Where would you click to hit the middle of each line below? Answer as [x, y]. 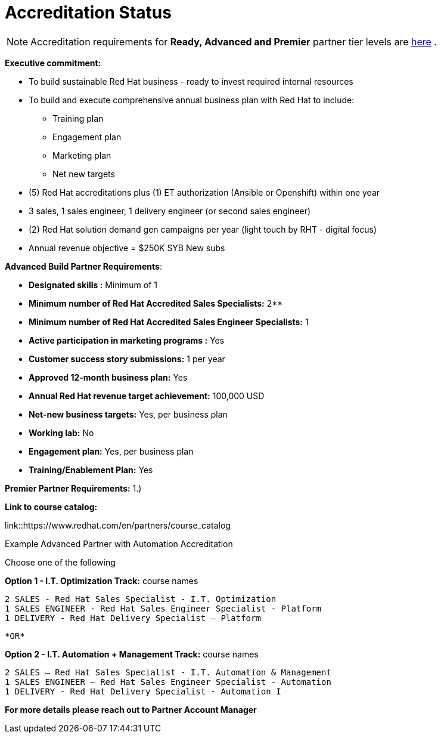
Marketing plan [82, 155]
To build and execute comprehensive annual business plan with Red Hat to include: [192, 100]
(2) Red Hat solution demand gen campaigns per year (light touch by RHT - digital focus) [203, 229]
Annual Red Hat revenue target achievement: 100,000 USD [147, 396]
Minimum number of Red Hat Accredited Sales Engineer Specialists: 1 [169, 322]
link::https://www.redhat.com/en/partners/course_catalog [118, 525]
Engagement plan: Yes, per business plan [111, 451]
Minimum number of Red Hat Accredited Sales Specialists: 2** [156, 303]
